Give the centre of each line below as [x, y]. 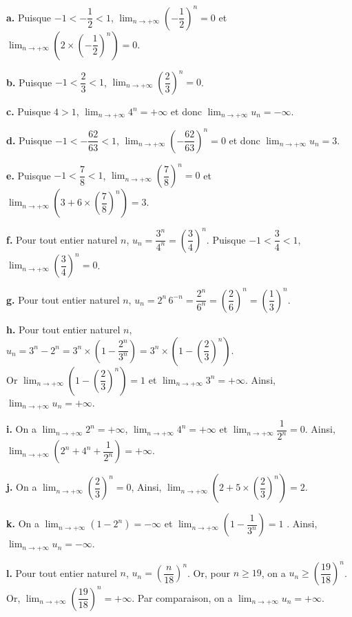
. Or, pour [209, 572]
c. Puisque [29, 111]
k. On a [23, 523]
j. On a [22, 487]
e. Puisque [29, 175]
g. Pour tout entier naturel [63, 299]
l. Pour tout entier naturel [62, 572]
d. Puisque [29, 140]
